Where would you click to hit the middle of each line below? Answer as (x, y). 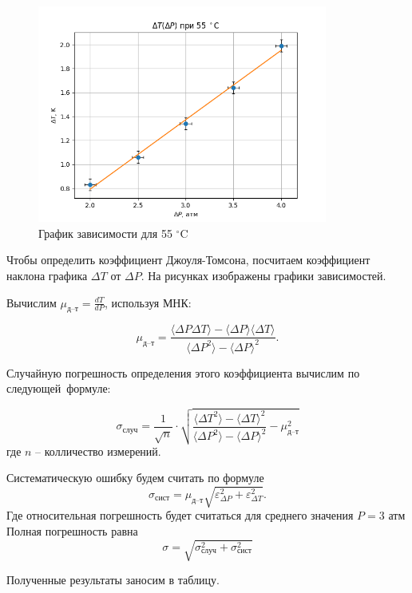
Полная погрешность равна (72, 530)
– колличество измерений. (98, 451)
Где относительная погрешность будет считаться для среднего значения (180, 515)
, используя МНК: (148, 302)
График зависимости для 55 (105, 233)
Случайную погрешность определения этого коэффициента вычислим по (183, 372)
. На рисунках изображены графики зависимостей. (263, 276)
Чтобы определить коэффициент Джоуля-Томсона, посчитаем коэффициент (188, 260)
